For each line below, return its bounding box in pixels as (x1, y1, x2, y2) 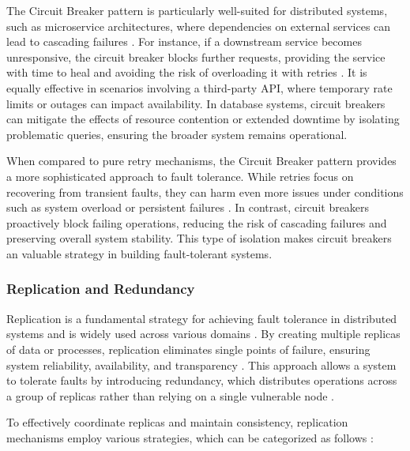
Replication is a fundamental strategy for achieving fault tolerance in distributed (6, 310, 397, 326)
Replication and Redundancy (6, 279, 195, 299)
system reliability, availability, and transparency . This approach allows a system (6, 356, 397, 373)
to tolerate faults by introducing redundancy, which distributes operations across (6, 372, 397, 389)
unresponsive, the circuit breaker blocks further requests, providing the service (6, 48, 386, 65)
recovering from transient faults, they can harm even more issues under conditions (6, 183, 404, 200)
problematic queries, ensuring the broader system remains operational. (6, 126, 348, 142)
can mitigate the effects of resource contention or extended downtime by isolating (6, 111, 400, 127)
